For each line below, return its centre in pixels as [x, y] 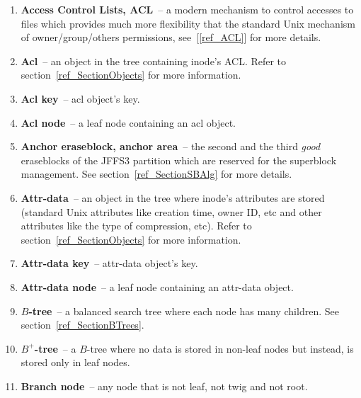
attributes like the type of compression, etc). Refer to [136, 226]
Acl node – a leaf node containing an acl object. [128, 122]
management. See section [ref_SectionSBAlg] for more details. [156, 174]
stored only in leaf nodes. [75, 362]
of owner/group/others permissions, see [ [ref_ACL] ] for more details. [171, 37]
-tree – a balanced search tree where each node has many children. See [184, 311]
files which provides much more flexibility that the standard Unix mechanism [188, 23]
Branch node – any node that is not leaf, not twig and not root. [164, 386]
